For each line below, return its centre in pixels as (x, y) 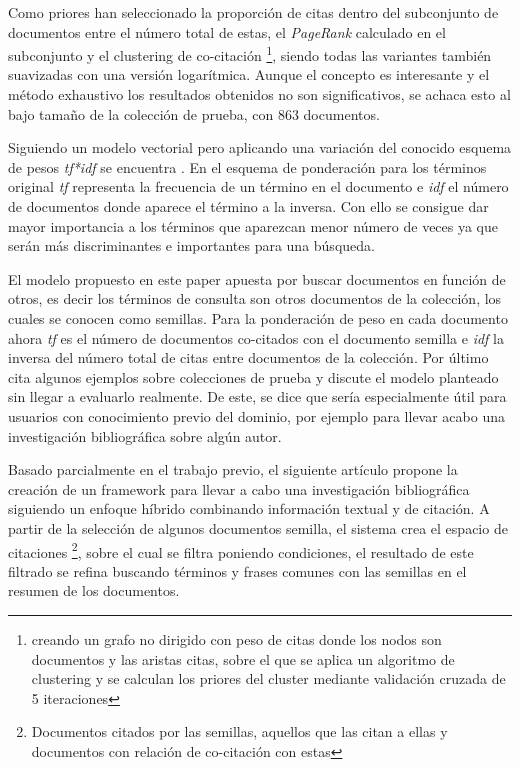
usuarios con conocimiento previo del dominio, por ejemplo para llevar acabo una (256, 415)
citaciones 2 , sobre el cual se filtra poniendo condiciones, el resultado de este (241, 550)
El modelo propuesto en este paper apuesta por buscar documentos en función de (257, 278)
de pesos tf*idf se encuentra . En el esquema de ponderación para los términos (247, 166)
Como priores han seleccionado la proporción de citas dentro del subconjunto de (253, 12)
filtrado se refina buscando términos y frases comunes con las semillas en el (237, 570)
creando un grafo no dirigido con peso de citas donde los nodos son (236, 638)
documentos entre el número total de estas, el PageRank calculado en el (227, 31)
